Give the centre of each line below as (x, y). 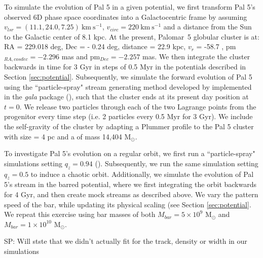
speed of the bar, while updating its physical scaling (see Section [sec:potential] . (128, 204)
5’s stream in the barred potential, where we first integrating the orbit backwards (130, 184)
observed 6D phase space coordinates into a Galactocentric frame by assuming (126, 16)
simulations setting (33, 163)
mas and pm (81, 56)
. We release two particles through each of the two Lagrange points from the (138, 106)
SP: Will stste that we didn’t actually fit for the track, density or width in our (126, 241)
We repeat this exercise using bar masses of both (80, 214)
